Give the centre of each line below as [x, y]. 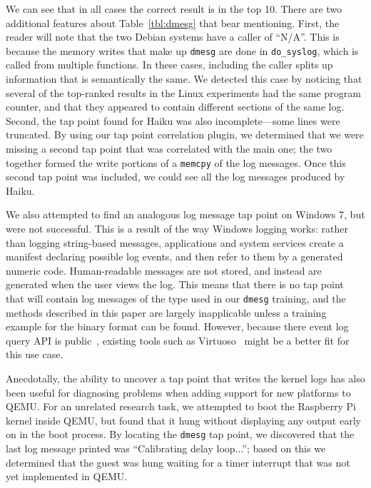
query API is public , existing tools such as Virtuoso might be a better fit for [178, 340]
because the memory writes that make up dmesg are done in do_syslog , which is [182, 50]
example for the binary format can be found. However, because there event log [177, 326]
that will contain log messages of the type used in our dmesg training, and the [176, 298]
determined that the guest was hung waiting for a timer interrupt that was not [178, 462]
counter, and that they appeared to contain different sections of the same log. [175, 107]
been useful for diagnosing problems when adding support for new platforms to [178, 392]
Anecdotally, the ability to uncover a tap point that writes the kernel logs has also [185, 378]
